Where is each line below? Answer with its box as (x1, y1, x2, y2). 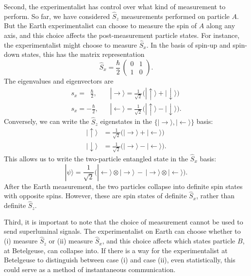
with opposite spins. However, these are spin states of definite (4, 190, 187, 201)
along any (206, 20, 235, 31)
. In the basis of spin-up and (146, 39, 231, 50)
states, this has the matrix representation (21, 49, 145, 59)
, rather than (196, 190, 234, 201)
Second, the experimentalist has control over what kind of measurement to (4, 1, 226, 11)
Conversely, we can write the (4, 116, 89, 126)
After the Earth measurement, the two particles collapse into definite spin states (4, 181, 243, 191)
